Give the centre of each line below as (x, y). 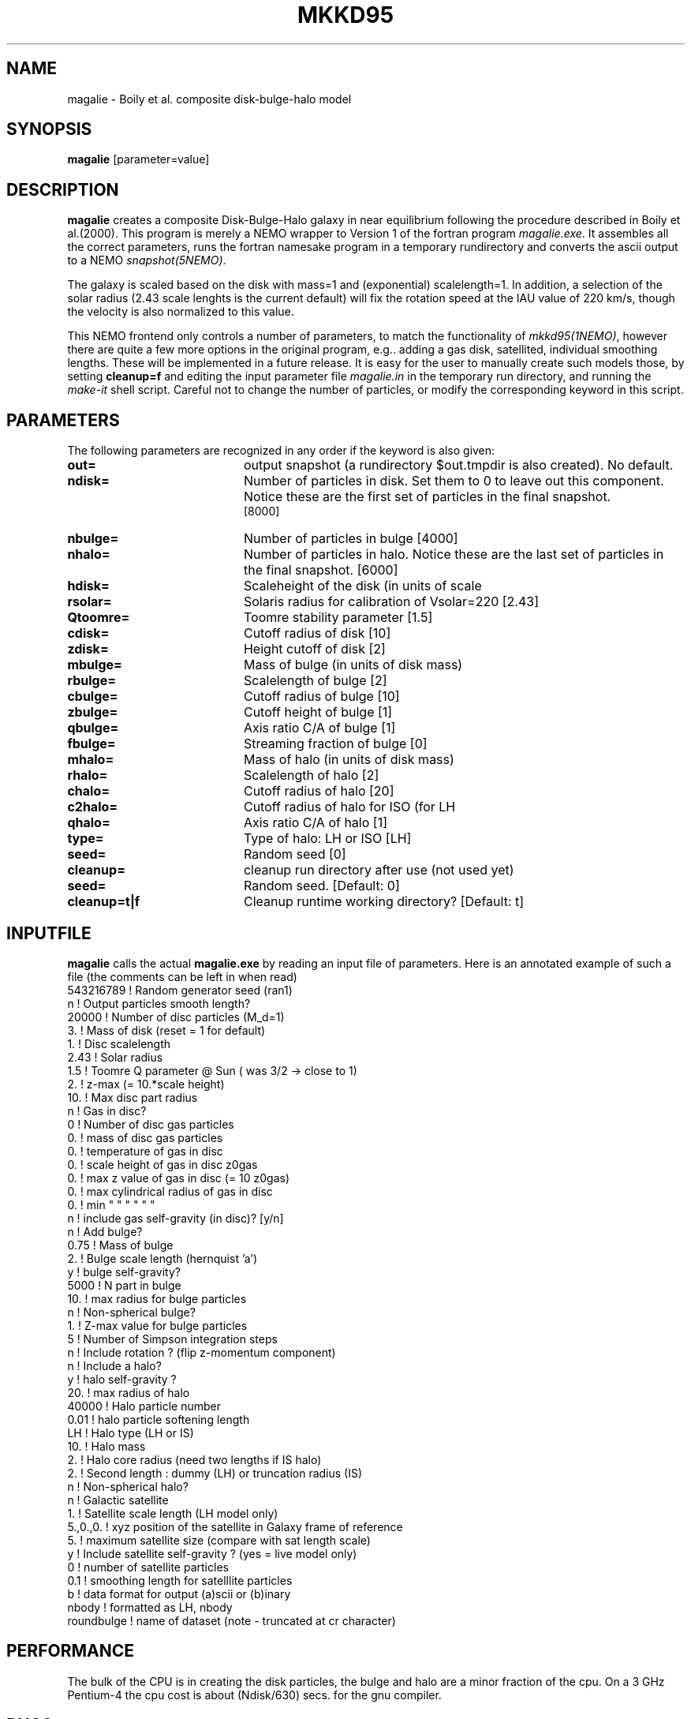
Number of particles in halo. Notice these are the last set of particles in (454, 554)
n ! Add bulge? (105, 1231)
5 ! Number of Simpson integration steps (172, 1339)
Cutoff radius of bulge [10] (321, 697)
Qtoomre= (99, 618)
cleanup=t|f (104, 902)
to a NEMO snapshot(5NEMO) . (147, 260)
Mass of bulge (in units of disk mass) (353, 665)
